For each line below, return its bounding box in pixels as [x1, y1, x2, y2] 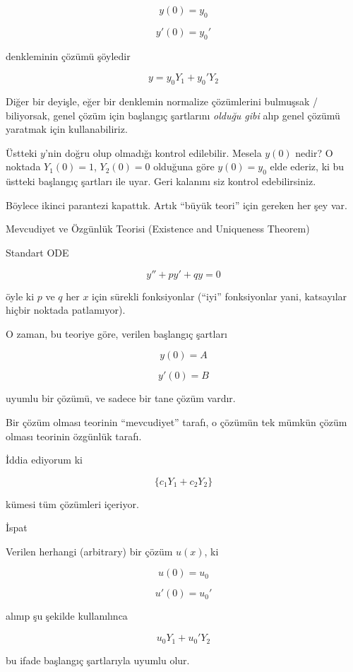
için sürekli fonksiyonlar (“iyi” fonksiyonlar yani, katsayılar [92, 288, 347, 303]
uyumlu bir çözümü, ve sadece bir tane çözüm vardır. [6, 391, 236, 406]
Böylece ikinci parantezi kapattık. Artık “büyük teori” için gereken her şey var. [6, 197, 347, 212]
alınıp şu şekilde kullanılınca [6, 608, 128, 623]
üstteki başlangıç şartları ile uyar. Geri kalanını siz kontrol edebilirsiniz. [6, 174, 316, 189]
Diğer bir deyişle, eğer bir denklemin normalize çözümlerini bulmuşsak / [6, 93, 318, 108]
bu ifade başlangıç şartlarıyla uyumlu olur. [6, 652, 190, 667]
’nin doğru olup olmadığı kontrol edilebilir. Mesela [44, 145, 262, 160]
